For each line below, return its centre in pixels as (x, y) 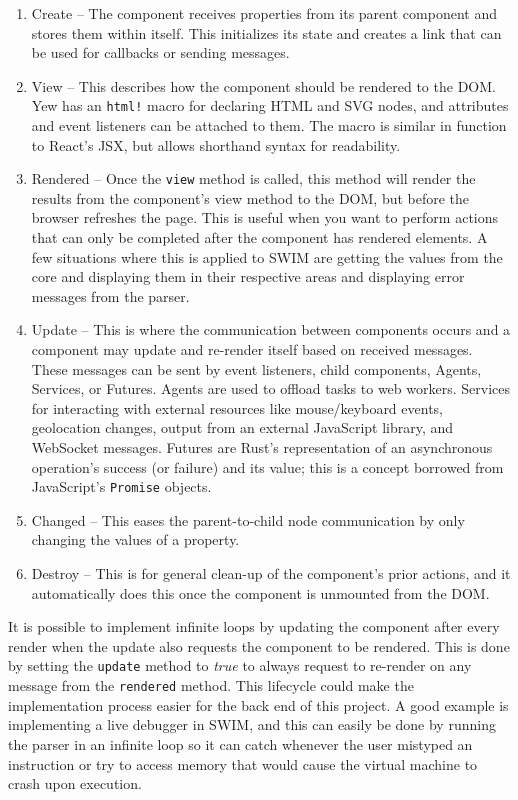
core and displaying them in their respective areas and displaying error (248, 276)
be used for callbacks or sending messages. (160, 52)
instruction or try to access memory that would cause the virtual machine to (243, 763)
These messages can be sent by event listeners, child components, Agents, (256, 368)
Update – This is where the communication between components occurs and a (271, 329)
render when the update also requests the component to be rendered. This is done (259, 645)
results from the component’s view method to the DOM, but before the (250, 197)
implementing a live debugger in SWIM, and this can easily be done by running (252, 724)
